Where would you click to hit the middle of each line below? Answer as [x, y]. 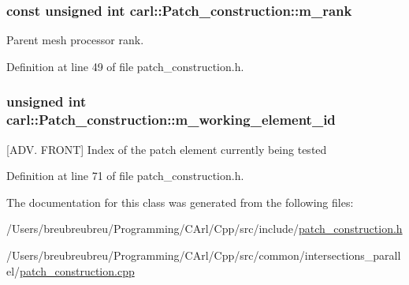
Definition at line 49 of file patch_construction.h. [125, 66]
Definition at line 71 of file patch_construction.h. [125, 176]
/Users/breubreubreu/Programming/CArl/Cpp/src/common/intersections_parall [204, 255]
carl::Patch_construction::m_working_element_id [171, 120]
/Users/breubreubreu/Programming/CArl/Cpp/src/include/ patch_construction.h [204, 229]
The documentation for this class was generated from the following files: [180, 202]
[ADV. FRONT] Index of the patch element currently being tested [167, 149]
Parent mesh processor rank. [75, 40]
